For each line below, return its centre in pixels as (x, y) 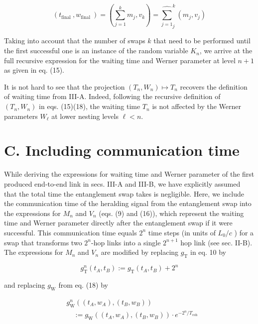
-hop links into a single (126, 242)
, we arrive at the (226, 51)
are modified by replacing (140, 252)
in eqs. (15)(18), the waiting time (90, 106)
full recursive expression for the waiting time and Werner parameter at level (120, 60)
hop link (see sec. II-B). (216, 242)
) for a (244, 232)
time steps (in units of (182, 232)
